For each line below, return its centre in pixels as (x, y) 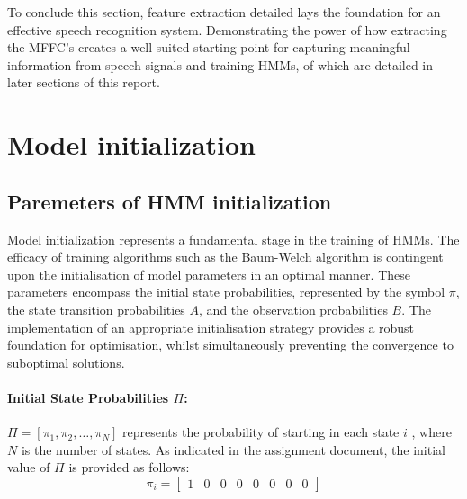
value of (29, 467)
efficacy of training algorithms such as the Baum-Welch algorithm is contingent (225, 257)
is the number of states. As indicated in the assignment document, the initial (233, 449)
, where (431, 432)
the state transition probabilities (96, 309)
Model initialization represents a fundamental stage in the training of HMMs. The (233, 239)
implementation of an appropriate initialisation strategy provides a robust (211, 327)
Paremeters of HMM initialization (170, 201)
